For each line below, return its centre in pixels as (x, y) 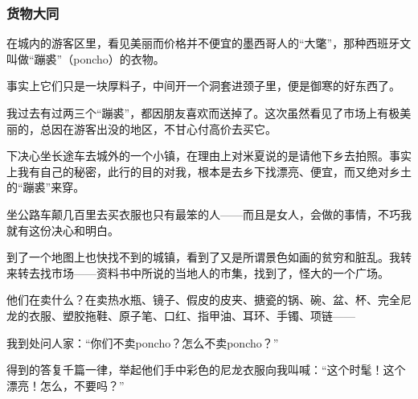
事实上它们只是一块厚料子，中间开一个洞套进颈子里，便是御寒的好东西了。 (203, 86)
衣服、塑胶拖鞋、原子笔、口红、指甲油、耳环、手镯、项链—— (192, 315)
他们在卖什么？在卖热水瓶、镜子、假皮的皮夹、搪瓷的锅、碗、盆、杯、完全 (203, 300)
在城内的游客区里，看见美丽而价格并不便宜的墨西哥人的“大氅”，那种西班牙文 (209, 43)
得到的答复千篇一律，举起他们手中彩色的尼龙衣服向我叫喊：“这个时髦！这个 (206, 370)
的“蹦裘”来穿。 (46, 187)
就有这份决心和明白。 (63, 230)
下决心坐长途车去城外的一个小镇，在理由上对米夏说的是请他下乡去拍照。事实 (209, 156)
